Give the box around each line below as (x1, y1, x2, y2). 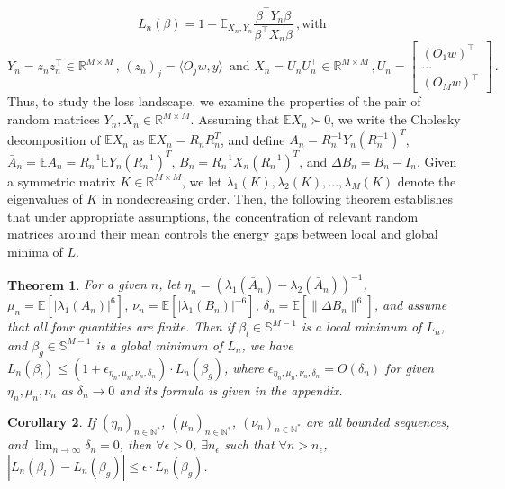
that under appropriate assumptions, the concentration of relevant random (7, 206, 419, 225)
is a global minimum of (95, 335, 223, 354)
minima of (7, 242, 63, 261)
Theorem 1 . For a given (7, 275, 147, 294)
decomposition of (7, 130, 101, 149)
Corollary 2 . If (7, 412, 95, 430)
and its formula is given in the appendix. (119, 380, 343, 399)
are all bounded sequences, (305, 412, 450, 430)
